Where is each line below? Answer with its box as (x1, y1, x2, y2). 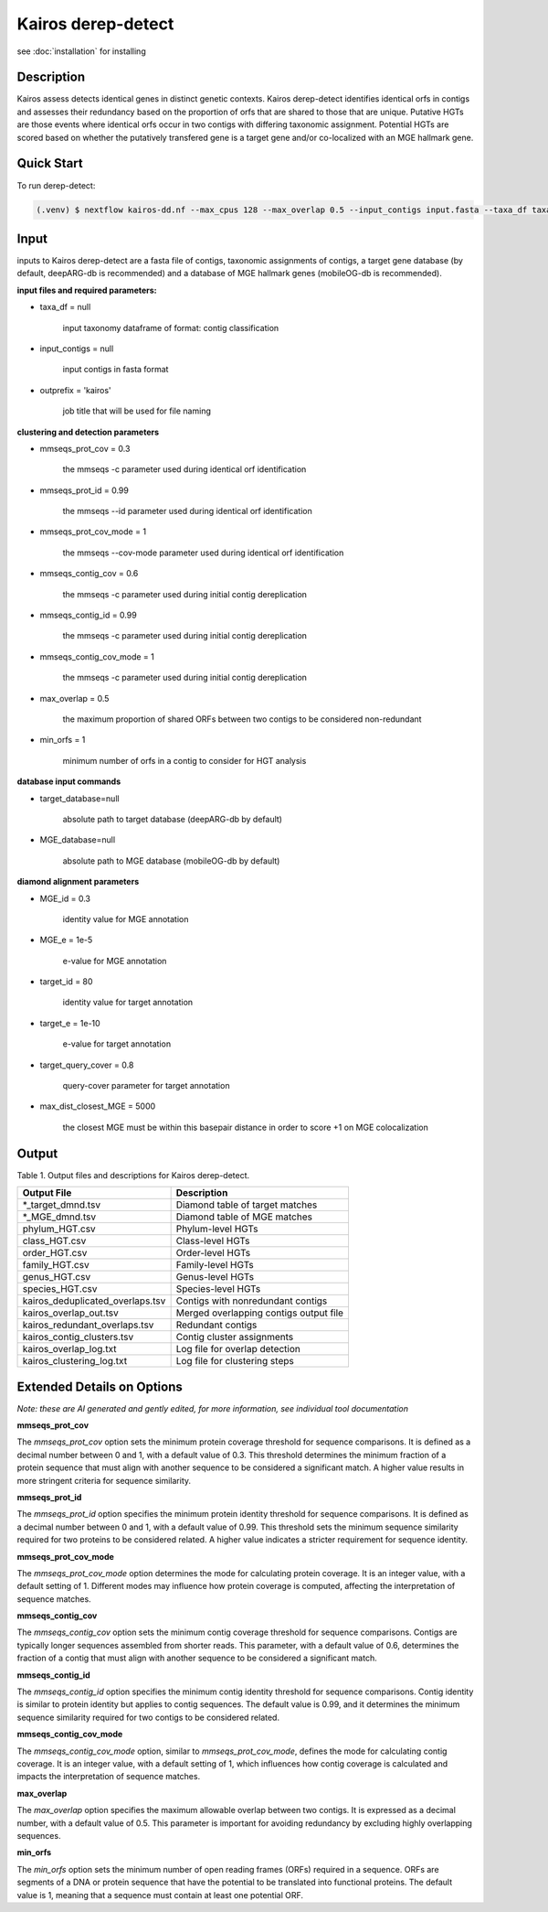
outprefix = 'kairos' (39, 384, 111, 395)
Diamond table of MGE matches (175, 1210, 312, 1223)
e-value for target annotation (62, 1038, 172, 1049)
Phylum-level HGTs (175, 1222, 258, 1235)
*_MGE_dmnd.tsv (22, 1210, 96, 1223)
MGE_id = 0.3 (39, 893, 91, 904)
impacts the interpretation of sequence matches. (16, 1771, 201, 1782)
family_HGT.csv (22, 1259, 90, 1272)
